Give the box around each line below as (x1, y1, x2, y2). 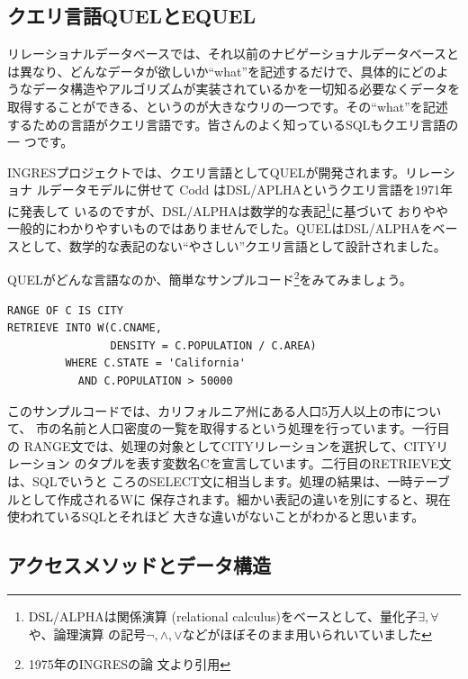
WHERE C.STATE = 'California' (65, 357, 246, 370)
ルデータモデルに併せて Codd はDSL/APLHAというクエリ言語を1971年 (36, 180, 454, 199)
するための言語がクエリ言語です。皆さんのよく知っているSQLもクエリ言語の (7, 114, 459, 133)
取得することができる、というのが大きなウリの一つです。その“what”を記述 (7, 96, 448, 115)
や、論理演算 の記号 (28, 624, 147, 643)
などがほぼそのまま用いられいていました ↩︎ (182, 624, 432, 643)
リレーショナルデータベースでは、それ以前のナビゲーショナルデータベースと (7, 44, 460, 63)
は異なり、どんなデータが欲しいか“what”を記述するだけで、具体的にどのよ (7, 61, 449, 80)
